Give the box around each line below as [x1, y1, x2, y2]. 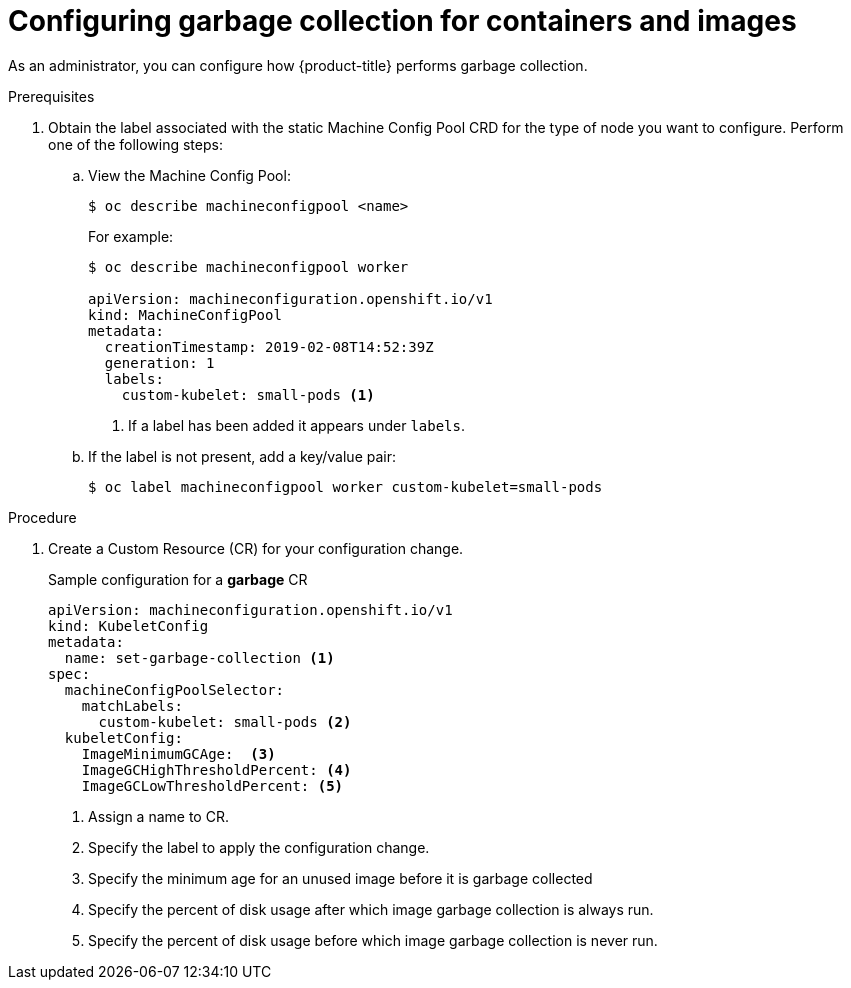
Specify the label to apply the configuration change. [88, 838, 430, 856]
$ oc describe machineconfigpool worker [88, 258, 409, 275]
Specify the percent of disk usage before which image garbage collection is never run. [88, 931, 658, 949]
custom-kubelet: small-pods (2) [98, 713, 352, 730]
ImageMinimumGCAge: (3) [81, 745, 276, 762]
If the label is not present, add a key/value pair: [88, 447, 397, 465]
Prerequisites [8, 87, 95, 105]
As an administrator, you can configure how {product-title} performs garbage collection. [8, 56, 588, 74]
